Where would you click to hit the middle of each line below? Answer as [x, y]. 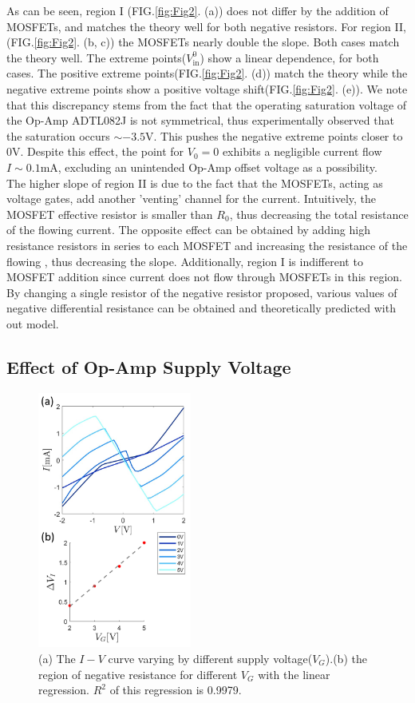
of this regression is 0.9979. [176, 690]
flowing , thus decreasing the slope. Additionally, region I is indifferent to [185, 261]
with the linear [294, 674]
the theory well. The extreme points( [97, 57]
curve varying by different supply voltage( [210, 658]
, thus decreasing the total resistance [319, 214]
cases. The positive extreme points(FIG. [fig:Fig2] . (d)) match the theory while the [207, 73]
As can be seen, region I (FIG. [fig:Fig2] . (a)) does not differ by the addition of [198, 10]
